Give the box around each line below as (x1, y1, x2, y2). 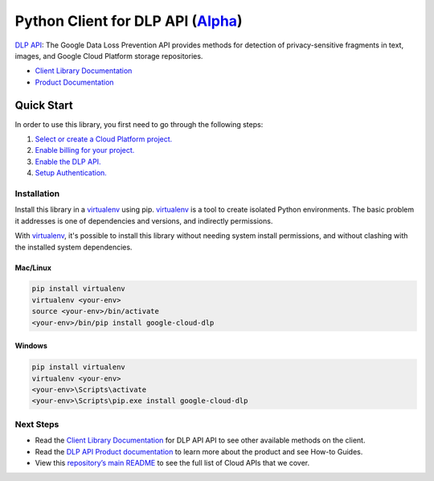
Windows (14, 341, 47, 351)
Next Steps (14, 418, 59, 430)
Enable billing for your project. (35, 146, 135, 155)
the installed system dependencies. (14, 242, 133, 252)
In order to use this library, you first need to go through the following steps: (14, 119, 264, 129)
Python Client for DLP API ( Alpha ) (14, 12, 243, 30)
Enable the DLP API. (35, 157, 101, 166)
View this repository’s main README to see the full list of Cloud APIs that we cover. (35, 458, 310, 467)
